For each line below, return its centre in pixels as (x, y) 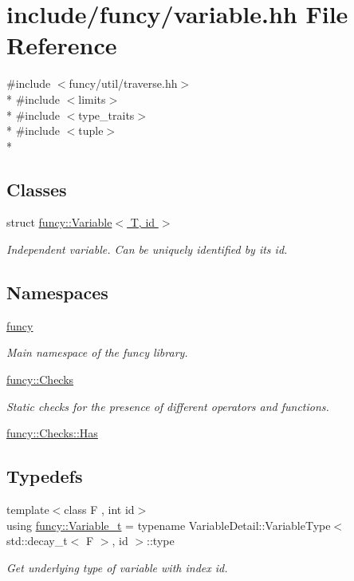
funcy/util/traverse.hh (123, 83)
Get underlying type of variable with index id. (117, 567)
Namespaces (57, 292)
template (28, 510)
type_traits (106, 115)
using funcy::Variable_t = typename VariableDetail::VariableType (169, 525)
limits (92, 99)
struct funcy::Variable (59, 222)
